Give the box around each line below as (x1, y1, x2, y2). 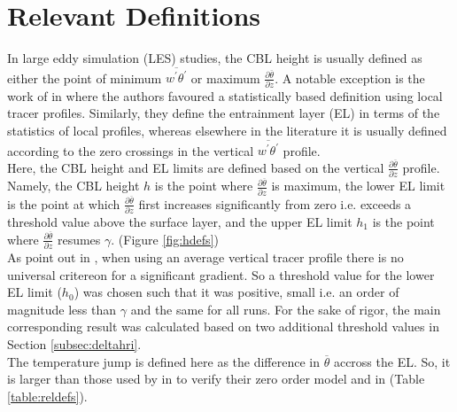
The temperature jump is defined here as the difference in (7, 352, 321, 370)
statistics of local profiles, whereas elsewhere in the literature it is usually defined (7, 120, 447, 139)
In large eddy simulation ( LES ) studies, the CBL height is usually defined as (7, 49, 422, 67)
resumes (57, 229, 101, 248)
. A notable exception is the (275, 68, 425, 87)
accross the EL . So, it (333, 352, 451, 370)
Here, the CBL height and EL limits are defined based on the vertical (7, 158, 384, 176)
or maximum (190, 68, 260, 87)
